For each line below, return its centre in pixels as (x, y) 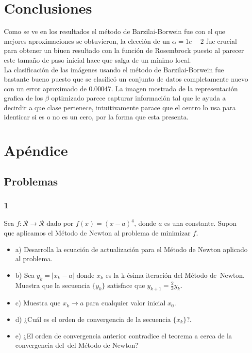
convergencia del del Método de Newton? (77, 345)
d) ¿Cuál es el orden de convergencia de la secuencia (93, 319)
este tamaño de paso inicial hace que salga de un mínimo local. (98, 59)
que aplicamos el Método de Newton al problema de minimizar (97, 233)
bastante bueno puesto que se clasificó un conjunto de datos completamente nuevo (126, 79)
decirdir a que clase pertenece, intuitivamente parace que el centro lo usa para (120, 107)
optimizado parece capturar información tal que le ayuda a (138, 98)
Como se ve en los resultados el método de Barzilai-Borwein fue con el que (115, 31)
